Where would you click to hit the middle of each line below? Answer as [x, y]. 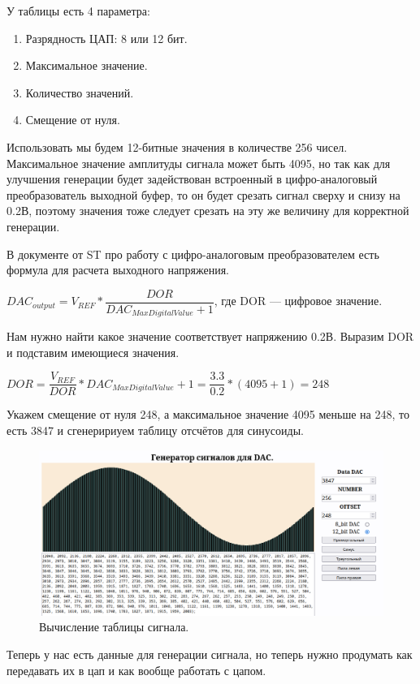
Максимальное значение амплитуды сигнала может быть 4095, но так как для [199, 163]
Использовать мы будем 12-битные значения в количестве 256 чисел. [177, 146]
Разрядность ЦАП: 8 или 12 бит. [106, 38]
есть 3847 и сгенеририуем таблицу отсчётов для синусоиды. [155, 430]
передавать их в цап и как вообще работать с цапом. [136, 670]
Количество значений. [80, 92]
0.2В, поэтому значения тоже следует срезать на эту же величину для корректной [208, 211]
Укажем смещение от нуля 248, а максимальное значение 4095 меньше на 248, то [208, 414]
